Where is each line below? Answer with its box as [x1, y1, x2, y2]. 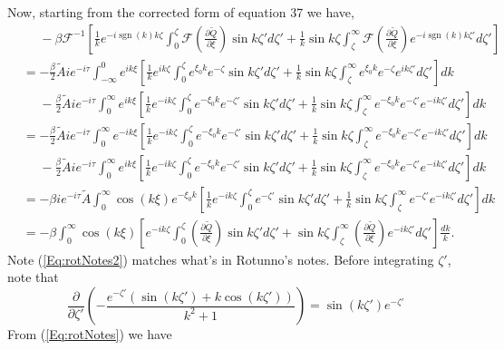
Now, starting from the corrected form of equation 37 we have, [7, 3, 354, 21]
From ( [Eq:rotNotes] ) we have [7, 325, 172, 343]
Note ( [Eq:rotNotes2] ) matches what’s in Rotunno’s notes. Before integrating [7, 249, 434, 268]
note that [7, 267, 59, 287]
